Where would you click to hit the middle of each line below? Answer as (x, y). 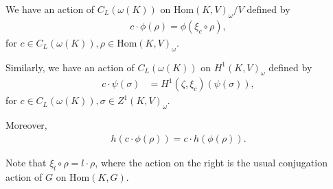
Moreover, (26, 125)
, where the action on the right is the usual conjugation (211, 162)
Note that (26, 162)
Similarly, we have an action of (70, 67)
